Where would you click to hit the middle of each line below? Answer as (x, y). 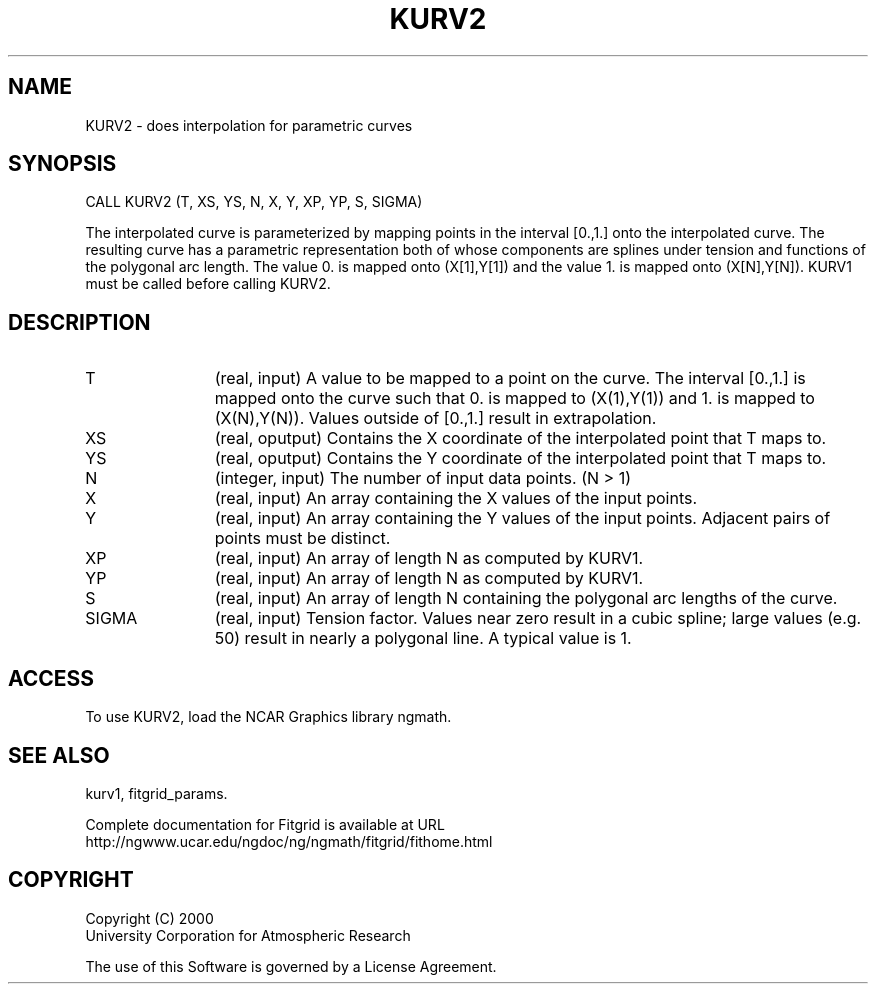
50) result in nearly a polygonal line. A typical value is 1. (423, 638)
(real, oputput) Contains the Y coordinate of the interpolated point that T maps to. (520, 458)
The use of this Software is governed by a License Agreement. (291, 966)
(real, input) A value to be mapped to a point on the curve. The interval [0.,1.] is (510, 378)
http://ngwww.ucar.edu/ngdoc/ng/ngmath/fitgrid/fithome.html (289, 841)
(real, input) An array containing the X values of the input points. (456, 498)
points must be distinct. (302, 538)
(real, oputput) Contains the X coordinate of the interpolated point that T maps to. (520, 438)
